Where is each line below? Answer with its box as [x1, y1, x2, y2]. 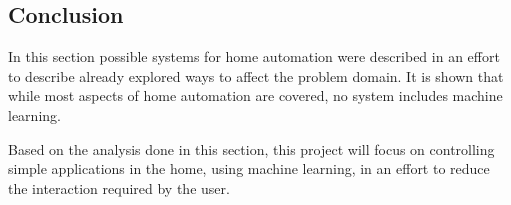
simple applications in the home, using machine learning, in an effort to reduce [8, 158, 490, 179]
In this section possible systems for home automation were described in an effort [8, 46, 500, 67]
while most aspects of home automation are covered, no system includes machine [8, 85, 503, 106]
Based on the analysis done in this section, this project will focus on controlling [8, 138, 495, 159]
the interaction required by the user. [8, 177, 230, 198]
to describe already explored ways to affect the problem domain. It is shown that [8, 65, 504, 86]
